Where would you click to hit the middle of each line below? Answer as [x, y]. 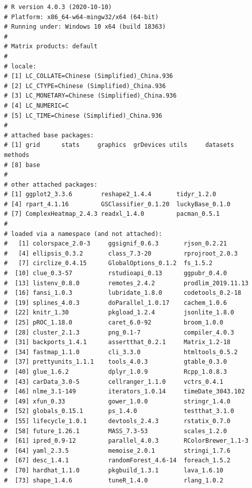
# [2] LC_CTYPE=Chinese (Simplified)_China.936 [85, 86]
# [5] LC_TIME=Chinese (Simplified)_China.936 [83, 115]
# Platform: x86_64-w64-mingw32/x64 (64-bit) [81, 17]
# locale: [20, 66]
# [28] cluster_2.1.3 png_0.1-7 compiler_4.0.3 [119, 332]
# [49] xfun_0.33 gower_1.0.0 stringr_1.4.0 [117, 401]
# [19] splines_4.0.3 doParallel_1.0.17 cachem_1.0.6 [115, 303]
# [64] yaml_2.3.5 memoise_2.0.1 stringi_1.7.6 [117, 451]
